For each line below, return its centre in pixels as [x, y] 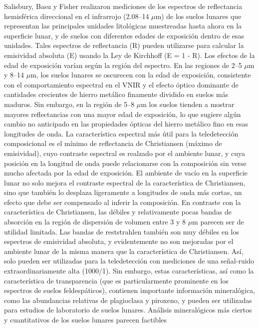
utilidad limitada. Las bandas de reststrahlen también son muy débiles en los [122, 231]
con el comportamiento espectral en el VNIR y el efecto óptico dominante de [121, 84]
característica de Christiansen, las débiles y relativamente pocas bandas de [118, 212]
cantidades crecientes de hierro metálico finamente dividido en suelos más [116, 94]
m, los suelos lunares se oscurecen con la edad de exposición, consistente [141, 75]
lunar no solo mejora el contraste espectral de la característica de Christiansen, [125, 182]
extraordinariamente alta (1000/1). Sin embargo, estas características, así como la [129, 271]
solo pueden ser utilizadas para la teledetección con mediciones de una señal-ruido [129, 261]
